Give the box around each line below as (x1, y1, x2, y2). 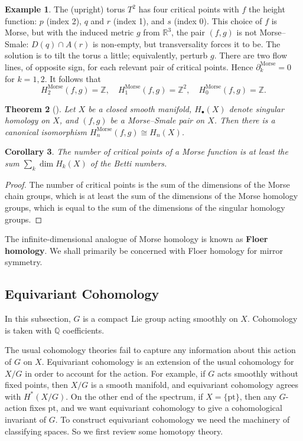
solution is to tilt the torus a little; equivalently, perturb (5, 49, 208, 61)
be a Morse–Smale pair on (110, 114, 205, 126)
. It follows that (44, 72, 101, 84)
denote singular (229, 102, 284, 115)
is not (236, 26, 257, 38)
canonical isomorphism (5, 125, 87, 138)
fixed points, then (5, 378, 69, 391)
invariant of (5, 413, 47, 425)
